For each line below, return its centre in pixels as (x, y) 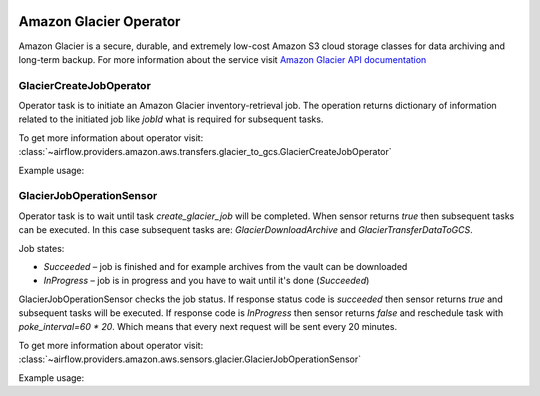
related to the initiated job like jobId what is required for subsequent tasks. (171, 119)
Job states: (41, 248)
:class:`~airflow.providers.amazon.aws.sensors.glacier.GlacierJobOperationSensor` (190, 359)
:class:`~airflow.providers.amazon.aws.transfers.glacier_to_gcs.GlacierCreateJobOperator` (205, 152)
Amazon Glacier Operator (99, 21)
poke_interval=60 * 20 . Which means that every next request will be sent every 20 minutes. (208, 327)
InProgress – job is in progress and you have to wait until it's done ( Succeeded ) (206, 281)
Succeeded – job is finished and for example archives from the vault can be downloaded (225, 266)
